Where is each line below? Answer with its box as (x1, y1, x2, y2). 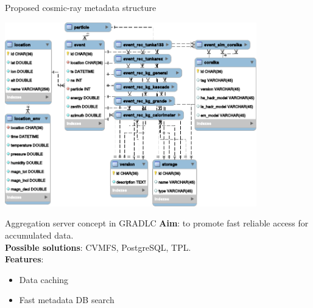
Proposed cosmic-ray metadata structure (5, 1, 156, 13)
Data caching (19, 273, 69, 285)
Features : (5, 253, 44, 265)
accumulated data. (5, 229, 74, 242)
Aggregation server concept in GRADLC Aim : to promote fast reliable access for (5, 217, 309, 229)
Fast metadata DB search (19, 293, 114, 306)
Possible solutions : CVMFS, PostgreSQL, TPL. (5, 240, 191, 253)
